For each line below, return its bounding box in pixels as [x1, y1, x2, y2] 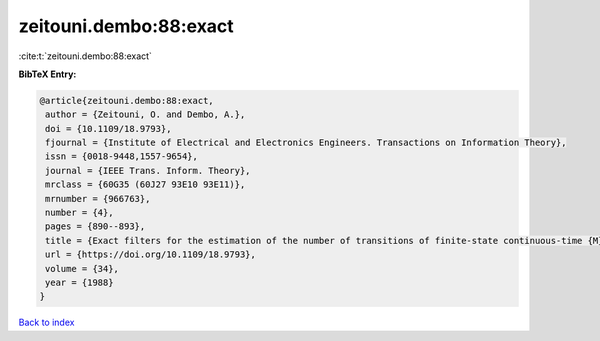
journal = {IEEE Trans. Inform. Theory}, [45, 165, 251, 176]
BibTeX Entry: [18, 68, 77, 80]
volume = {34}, [45, 263, 120, 274]
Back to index [18, 316, 75, 329]
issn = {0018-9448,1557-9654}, [45, 151, 199, 162]
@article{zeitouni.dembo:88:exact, [39, 95, 214, 106]
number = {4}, [45, 207, 114, 219]
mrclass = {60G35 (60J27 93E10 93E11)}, [45, 179, 246, 190]
